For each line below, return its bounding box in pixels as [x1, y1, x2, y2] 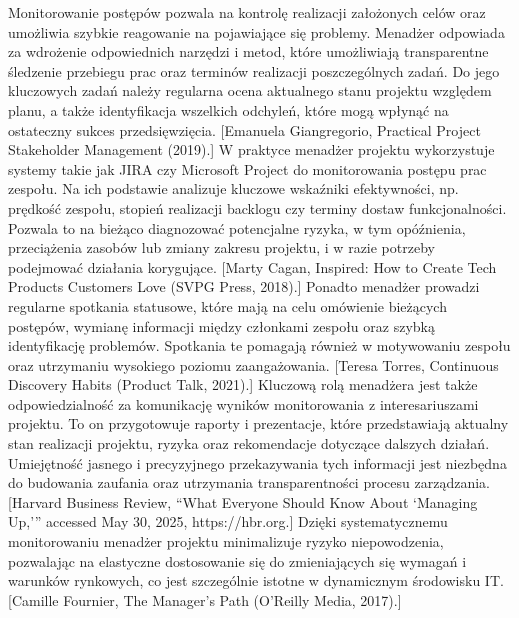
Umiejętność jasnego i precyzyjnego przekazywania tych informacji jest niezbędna [8, 452, 507, 473]
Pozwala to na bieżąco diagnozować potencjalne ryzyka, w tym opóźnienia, [8, 217, 466, 238]
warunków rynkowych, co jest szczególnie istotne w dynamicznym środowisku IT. [8, 570, 504, 591]
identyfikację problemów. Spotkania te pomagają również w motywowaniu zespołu [8, 335, 511, 356]
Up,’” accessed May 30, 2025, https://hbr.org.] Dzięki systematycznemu [8, 511, 448, 532]
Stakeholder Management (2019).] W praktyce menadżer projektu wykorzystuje [8, 139, 495, 160]
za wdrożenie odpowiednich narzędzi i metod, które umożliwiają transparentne [8, 41, 489, 62]
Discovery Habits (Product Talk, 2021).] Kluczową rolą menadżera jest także [8, 374, 478, 395]
